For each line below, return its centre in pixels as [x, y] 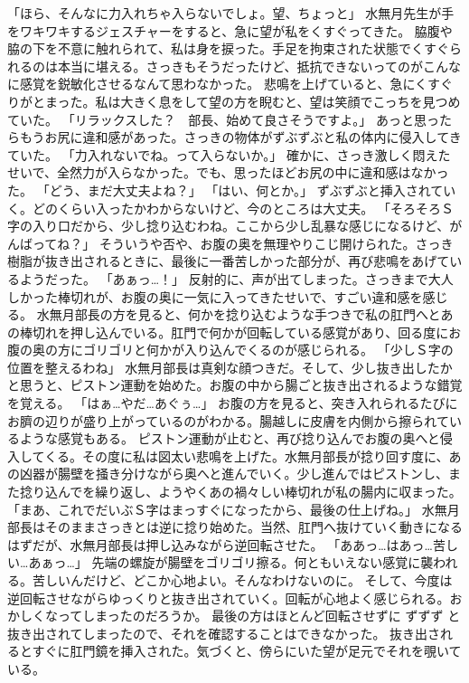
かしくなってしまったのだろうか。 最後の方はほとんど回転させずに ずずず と [234, 616]
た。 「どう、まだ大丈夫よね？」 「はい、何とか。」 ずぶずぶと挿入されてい [232, 190]
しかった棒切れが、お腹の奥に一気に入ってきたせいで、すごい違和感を [215, 296]
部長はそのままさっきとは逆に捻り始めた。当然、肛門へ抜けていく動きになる [235, 527]
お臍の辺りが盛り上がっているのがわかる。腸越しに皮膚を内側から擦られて [228, 420]
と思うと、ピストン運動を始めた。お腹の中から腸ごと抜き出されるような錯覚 [235, 385]
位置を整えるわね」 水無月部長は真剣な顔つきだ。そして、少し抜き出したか [230, 367]
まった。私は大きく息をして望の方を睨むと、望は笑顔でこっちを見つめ [253, 101]
